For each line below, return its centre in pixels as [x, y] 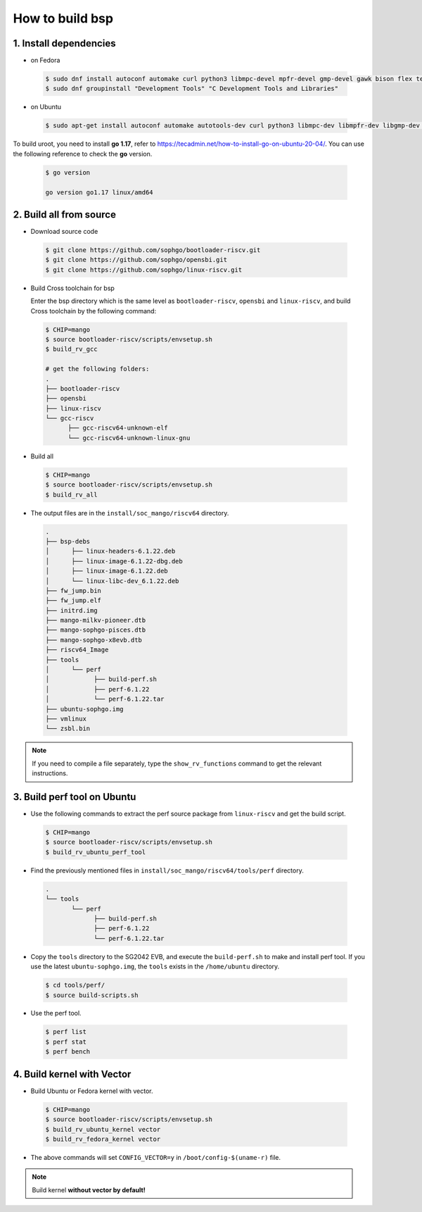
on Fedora [45, 61]
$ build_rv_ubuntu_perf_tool [96, 852]
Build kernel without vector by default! [89, 1189]
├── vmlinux [66, 719]
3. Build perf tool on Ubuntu [75, 797]
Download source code [64, 232]
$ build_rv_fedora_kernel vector [103, 1139]
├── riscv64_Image [77, 650]
